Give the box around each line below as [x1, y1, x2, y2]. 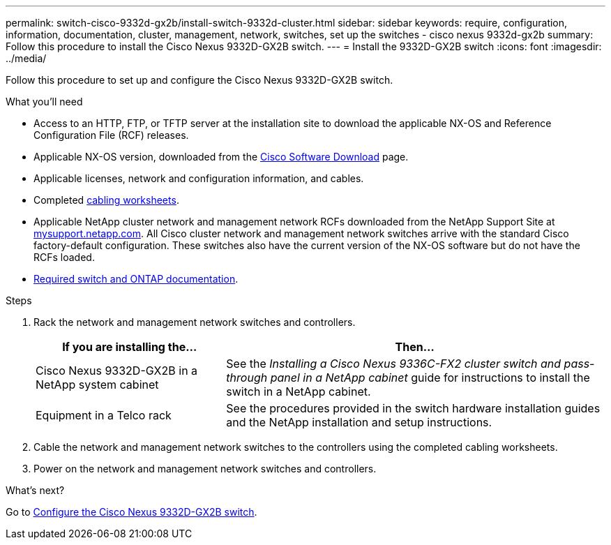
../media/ [6, 52, 47, 64]
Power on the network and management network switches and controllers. [33, 463, 377, 475]
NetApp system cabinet [36, 378, 159, 391]
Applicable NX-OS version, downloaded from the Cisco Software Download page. [33, 151, 409, 163]
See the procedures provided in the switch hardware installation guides [226, 401, 601, 415]
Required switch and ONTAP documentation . [33, 273, 239, 285]
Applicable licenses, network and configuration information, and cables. [33, 172, 364, 184]
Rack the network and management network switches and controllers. [33, 316, 356, 328]
